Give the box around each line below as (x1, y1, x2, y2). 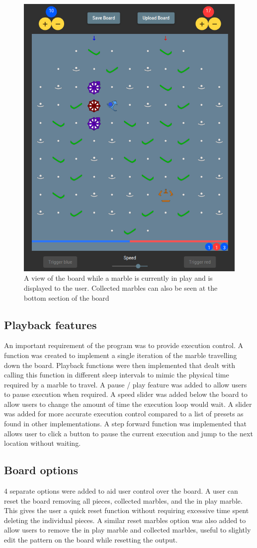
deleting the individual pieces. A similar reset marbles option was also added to (4, 515, 246, 525)
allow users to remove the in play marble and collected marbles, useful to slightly (4, 525, 251, 535)
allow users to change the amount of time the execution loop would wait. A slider (4, 398, 252, 409)
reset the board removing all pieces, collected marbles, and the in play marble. (4, 495, 243, 506)
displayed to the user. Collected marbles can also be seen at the (24, 282, 218, 293)
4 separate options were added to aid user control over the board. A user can (4, 486, 238, 496)
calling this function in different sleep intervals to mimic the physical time (4, 369, 229, 380)
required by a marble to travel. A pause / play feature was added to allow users (4, 379, 247, 389)
